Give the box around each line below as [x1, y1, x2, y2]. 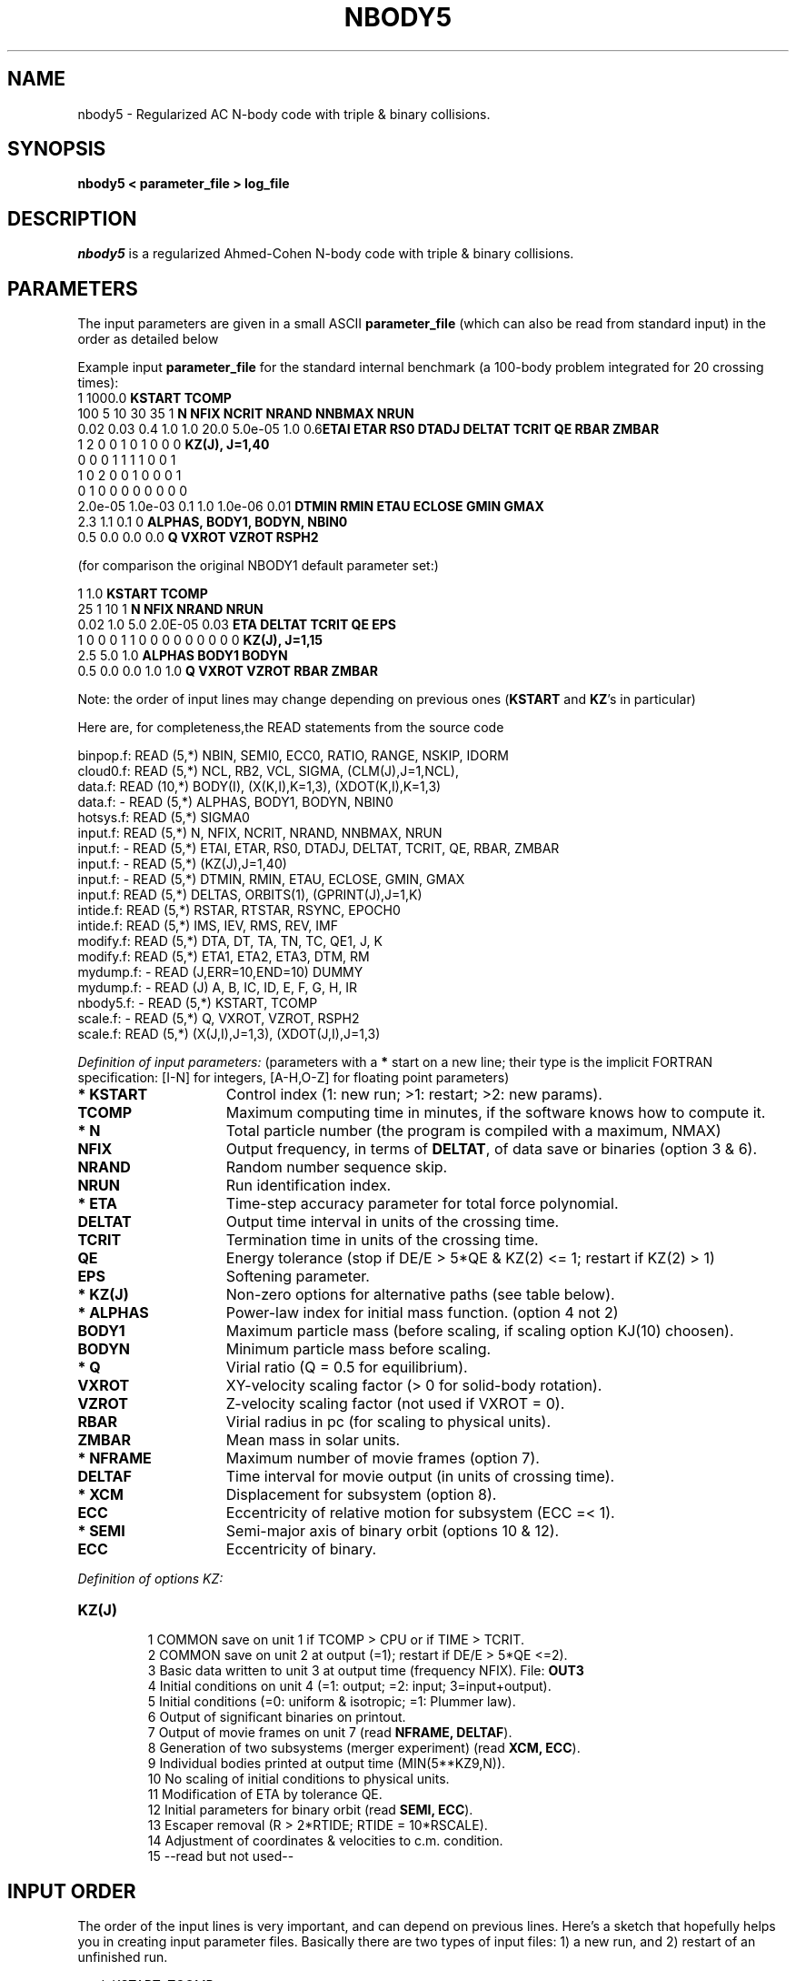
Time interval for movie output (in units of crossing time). [225, 1467, 615, 1486]
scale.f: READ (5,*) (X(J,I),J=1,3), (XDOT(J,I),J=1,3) [77, 1026, 381, 1042]
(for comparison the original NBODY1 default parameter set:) [77, 558, 439, 574]
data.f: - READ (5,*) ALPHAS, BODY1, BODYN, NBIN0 [77, 794, 393, 810]
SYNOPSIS [7, 137, 106, 161]
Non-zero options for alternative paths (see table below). [225, 1285, 615, 1304]
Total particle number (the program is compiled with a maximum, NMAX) [225, 1121, 721, 1141]
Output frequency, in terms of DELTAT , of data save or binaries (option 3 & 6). [225, 1140, 758, 1159]
